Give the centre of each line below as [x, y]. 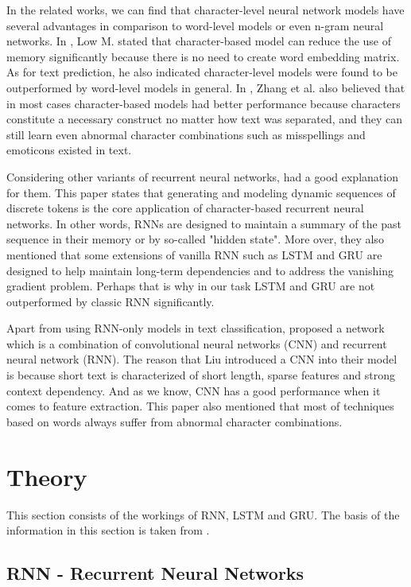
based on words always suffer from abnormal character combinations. [174, 421]
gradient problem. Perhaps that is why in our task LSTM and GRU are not [191, 286]
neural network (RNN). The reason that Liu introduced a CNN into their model [202, 359]
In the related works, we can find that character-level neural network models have [205, 10]
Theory [47, 476]
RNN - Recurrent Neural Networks [155, 573]
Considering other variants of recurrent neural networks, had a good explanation [202, 176]
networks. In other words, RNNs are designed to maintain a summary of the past [204, 223]
